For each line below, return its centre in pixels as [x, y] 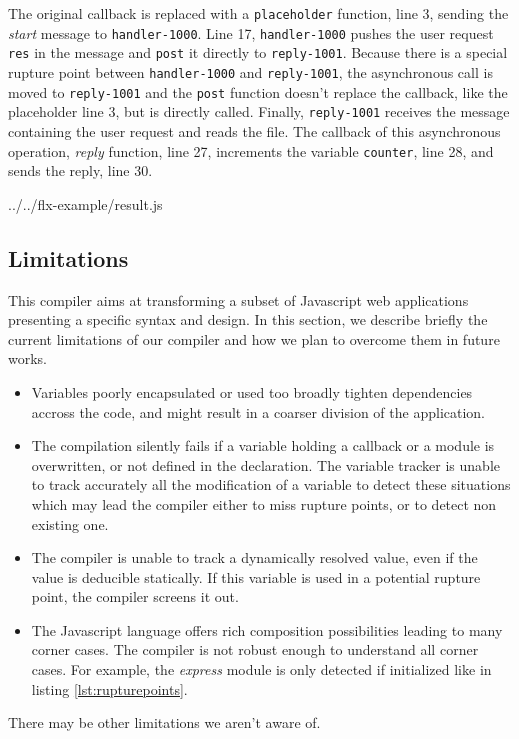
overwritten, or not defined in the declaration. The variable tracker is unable [265, 464]
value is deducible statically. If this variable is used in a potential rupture [256, 576]
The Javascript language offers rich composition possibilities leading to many [267, 629]
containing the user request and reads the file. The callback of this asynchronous [254, 130]
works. [28, 358]
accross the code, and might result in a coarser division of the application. [258, 411]
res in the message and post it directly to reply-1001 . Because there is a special [258, 52]
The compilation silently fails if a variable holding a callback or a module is [263, 445]
